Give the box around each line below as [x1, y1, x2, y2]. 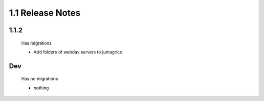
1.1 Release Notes [9, 7, 81, 18]
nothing [33, 85, 49, 91]
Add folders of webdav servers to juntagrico [33, 49, 123, 55]
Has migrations [21, 40, 52, 46]
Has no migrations [21, 76, 58, 82]
